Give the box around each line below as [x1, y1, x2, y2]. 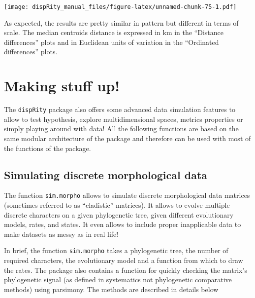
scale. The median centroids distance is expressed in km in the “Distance [4, 27, 224, 37]
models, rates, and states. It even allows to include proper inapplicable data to [4, 219, 241, 229]
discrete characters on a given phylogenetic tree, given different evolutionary [4, 209, 234, 220]
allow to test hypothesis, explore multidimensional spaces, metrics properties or [4, 113, 243, 124]
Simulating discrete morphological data [4, 167, 208, 182]
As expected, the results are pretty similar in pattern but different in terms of [4, 17, 239, 28]
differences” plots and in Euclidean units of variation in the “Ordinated [4, 37, 219, 47]
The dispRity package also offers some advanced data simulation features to [4, 104, 235, 114]
